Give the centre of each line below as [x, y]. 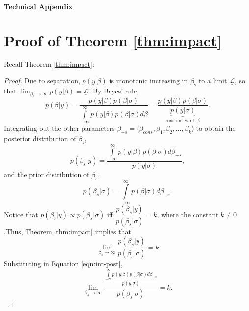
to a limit [213, 80]
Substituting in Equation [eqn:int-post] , [63, 264]
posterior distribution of [40, 138]
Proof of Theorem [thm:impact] [113, 40]
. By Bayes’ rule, [114, 91]
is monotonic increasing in [149, 80]
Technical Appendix [38, 6]
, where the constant [188, 214]
